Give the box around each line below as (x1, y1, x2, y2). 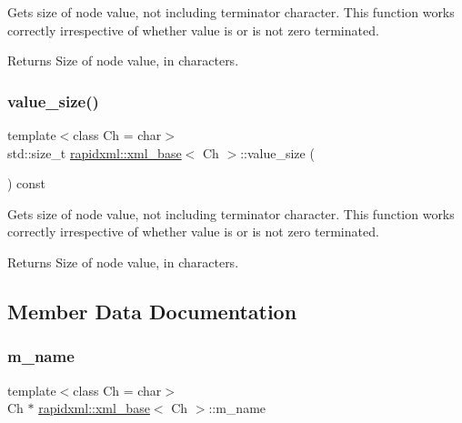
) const (7, 174, 46, 193)
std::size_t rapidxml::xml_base (7, 143, 182, 162)
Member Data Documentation (7, 297, 297, 325)
